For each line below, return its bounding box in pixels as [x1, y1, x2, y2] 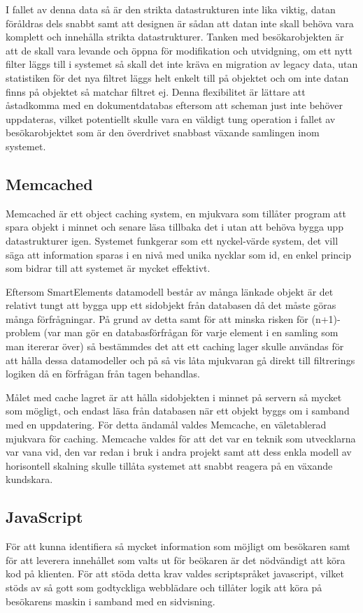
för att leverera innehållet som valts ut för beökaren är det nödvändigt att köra [6, 552, 346, 567]
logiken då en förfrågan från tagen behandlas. [6, 366, 200, 381]
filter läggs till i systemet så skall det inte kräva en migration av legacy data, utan [6, 57, 358, 71]
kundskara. [6, 472, 53, 486]
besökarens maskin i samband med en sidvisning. [6, 593, 215, 608]
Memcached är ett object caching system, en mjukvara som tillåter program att [6, 205, 346, 220]
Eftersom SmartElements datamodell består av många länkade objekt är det [6, 284, 334, 298]
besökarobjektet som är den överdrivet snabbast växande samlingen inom [6, 125, 320, 140]
